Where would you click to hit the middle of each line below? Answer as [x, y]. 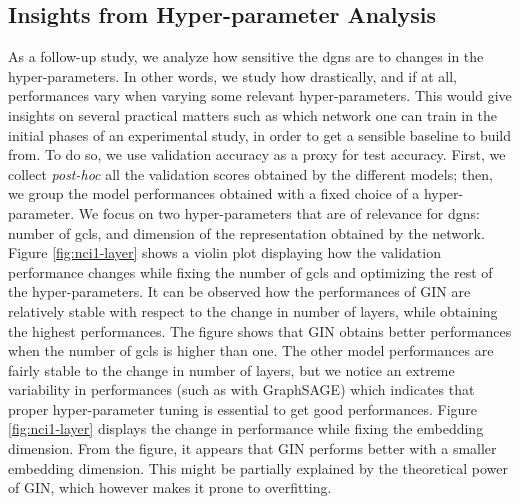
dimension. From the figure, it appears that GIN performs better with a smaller [252, 448]
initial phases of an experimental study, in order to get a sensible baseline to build [260, 134]
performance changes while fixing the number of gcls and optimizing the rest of [250, 271]
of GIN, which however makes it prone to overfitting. [170, 487]
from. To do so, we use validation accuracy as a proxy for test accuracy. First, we [257, 154]
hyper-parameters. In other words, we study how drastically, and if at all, [232, 75]
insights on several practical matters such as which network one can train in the [253, 114]
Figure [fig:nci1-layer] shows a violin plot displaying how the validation [224, 252]
